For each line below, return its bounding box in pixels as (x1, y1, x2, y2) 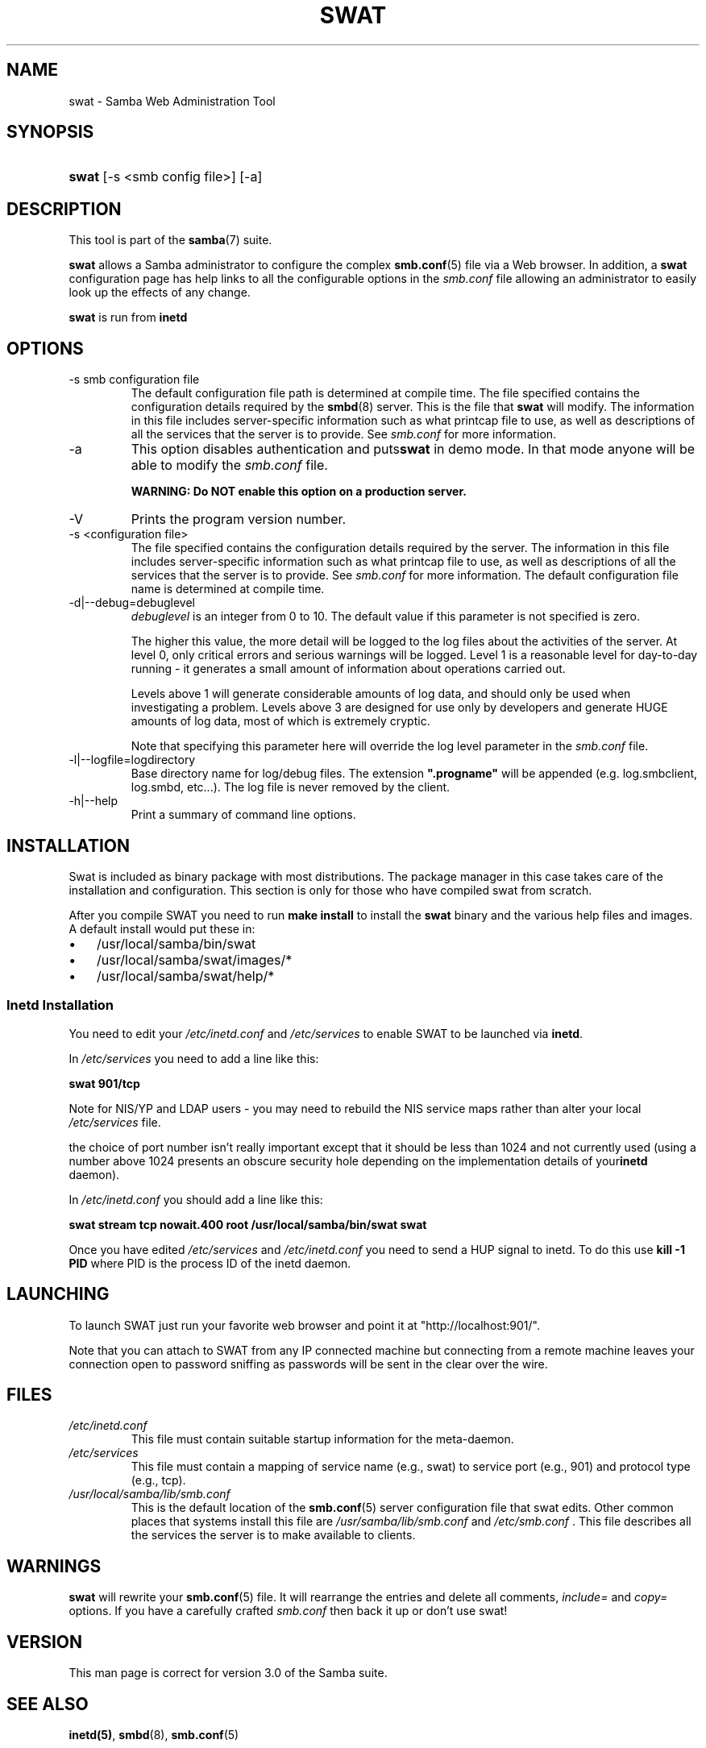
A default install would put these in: (69, 921, 255, 936)
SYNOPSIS (6, 122, 94, 143)
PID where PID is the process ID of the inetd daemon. (69, 1256, 351, 1270)
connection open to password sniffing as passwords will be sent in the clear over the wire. (69, 1356, 548, 1371)
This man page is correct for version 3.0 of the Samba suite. (69, 1666, 388, 1680)
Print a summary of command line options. (131, 808, 356, 822)
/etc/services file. (69, 1115, 161, 1129)
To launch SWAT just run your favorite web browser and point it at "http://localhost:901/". (69, 1318, 540, 1332)
